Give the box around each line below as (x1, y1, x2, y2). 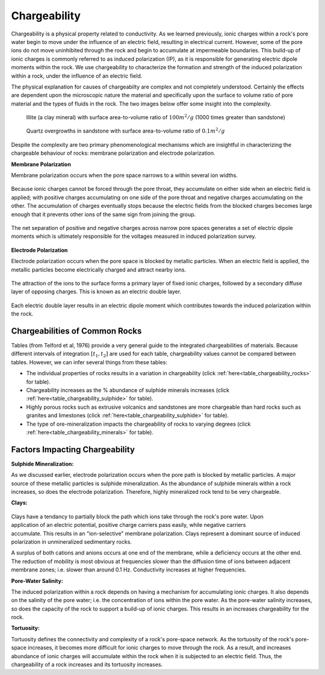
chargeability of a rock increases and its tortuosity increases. (11, 661, 163, 668)
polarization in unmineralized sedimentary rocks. (11, 538, 132, 545)
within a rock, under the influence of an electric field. (11, 72, 143, 79)
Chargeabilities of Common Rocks (11, 326, 142, 336)
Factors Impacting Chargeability (11, 444, 135, 455)
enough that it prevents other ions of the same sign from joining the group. (11, 211, 196, 218)
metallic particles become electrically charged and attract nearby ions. (11, 266, 187, 273)
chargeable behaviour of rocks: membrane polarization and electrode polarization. (11, 149, 216, 157)
